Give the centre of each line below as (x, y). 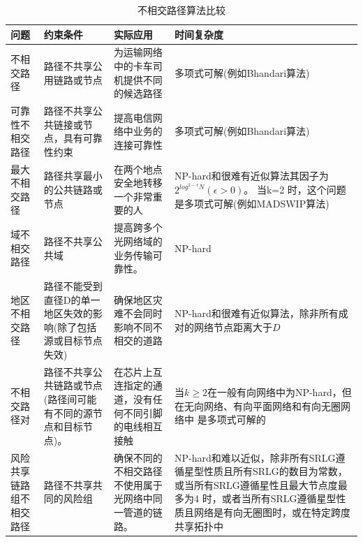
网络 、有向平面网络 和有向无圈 (272, 405)
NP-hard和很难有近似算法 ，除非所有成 (261, 313)
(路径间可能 (70, 398)
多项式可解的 (236, 419)
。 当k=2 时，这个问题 (295, 190)
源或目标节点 (73, 340)
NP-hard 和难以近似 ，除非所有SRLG (255, 457)
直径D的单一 (72, 299)
